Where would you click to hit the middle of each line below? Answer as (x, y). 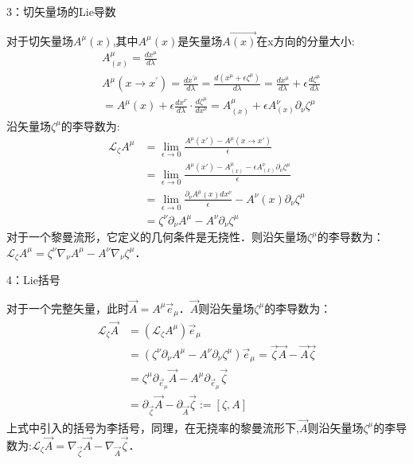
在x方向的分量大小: (306, 40)
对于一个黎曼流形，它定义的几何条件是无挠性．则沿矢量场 (157, 237)
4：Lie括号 (33, 280)
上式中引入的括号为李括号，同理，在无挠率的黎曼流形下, (153, 427)
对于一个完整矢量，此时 (68, 308)
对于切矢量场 (40, 40)
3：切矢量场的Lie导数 (61, 11)
